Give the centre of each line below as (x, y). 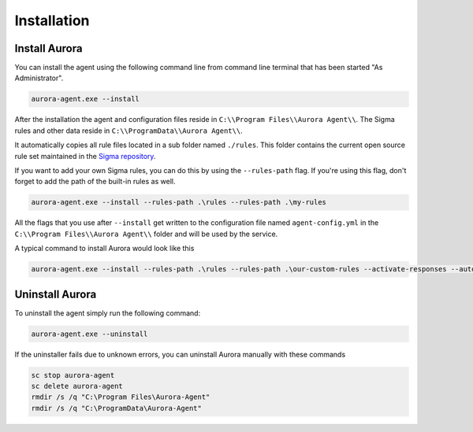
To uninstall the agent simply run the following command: (108, 313)
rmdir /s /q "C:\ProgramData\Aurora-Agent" (117, 408)
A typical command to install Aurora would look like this (104, 249)
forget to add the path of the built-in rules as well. (95, 182)
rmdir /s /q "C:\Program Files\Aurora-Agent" (121, 397)
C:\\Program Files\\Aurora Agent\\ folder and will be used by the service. (146, 234)
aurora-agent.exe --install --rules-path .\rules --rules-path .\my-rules (179, 202)
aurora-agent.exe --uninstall (89, 334)
